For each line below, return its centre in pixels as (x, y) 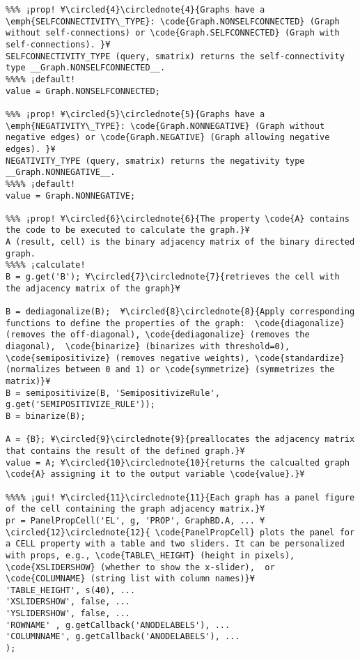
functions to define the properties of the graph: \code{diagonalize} (175, 323)
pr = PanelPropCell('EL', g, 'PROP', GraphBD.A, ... (130, 520)
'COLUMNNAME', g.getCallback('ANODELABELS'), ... (123, 637)
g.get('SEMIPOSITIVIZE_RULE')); (80, 405)
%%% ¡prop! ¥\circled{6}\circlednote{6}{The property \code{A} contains (178, 219)
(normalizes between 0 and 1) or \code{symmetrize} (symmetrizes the (170, 370)
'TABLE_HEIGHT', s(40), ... (71, 590)
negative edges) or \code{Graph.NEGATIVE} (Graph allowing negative (168, 138)
